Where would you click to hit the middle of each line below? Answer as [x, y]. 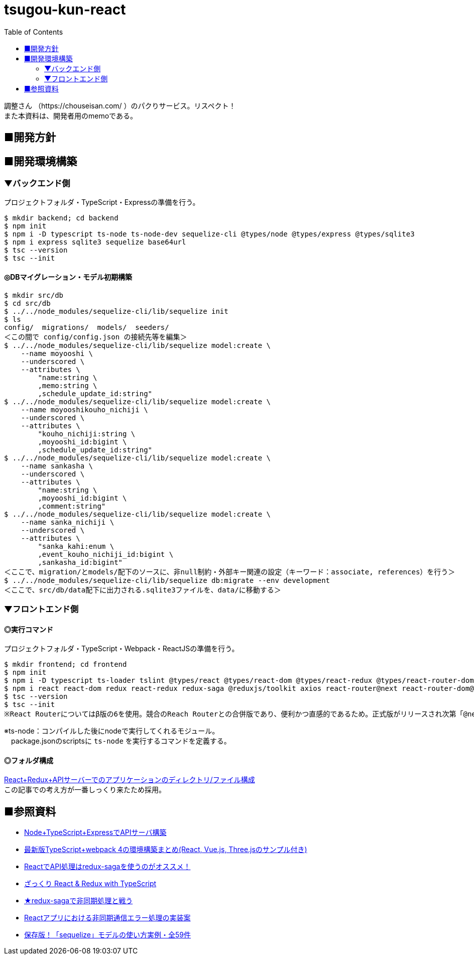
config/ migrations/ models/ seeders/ [87, 327]
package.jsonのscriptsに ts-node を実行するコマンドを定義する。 [121, 741]
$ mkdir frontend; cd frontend [66, 665]
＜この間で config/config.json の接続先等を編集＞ [96, 337]
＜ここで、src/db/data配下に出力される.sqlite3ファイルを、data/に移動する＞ [143, 590]
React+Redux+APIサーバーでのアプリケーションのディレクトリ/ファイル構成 [130, 780]
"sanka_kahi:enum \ [76, 546]
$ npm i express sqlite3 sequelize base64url [95, 242]
